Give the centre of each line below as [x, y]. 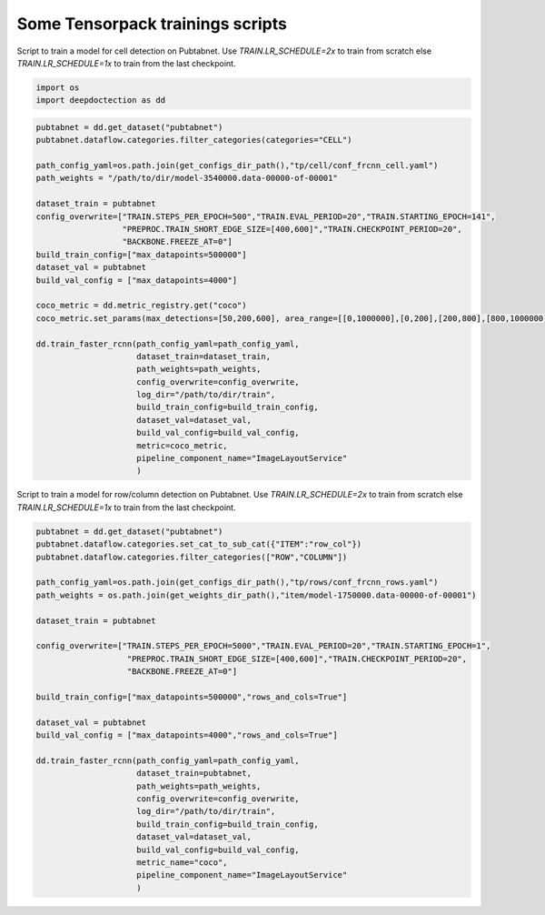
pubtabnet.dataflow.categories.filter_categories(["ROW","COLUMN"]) [192, 557]
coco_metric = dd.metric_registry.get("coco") [141, 306]
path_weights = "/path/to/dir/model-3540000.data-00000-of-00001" [187, 178]
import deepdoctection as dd [101, 101]
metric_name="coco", [182, 862]
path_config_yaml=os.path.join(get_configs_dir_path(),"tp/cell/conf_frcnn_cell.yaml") [237, 166]
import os [58, 87]
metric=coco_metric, [182, 445]
